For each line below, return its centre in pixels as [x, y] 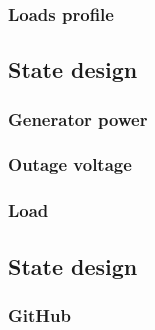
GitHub [39, 314]
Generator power [78, 118]
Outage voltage [70, 164]
